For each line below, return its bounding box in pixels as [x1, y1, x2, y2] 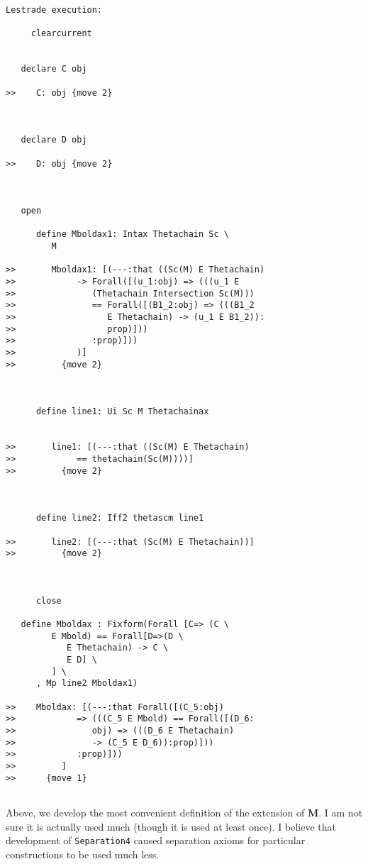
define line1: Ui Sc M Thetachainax [35, 406, 209, 417]
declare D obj [21, 135, 87, 145]
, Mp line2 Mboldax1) [35, 678, 138, 689]
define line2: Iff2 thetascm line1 [35, 513, 204, 524]
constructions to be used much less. [6, 846, 160, 861]
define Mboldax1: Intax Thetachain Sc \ [35, 229, 229, 240]
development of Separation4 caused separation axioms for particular [6, 833, 306, 848]
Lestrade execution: [6, 5, 103, 15]
